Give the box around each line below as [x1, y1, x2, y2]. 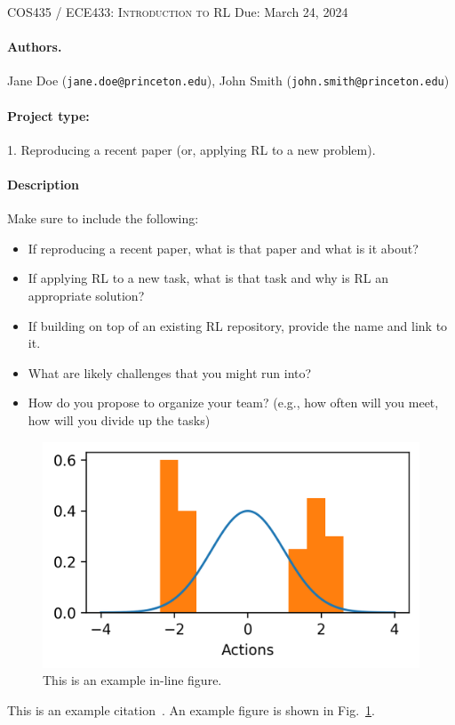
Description [7, 175, 80, 194]
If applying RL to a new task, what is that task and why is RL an [28, 269, 388, 287]
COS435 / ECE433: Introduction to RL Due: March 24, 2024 [7, 3, 348, 20]
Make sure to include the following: [7, 209, 199, 228]
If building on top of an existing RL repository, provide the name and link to [28, 316, 448, 334]
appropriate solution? [28, 286, 145, 305]
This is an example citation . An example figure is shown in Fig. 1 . [7, 701, 375, 719]
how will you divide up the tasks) [28, 410, 211, 429]
